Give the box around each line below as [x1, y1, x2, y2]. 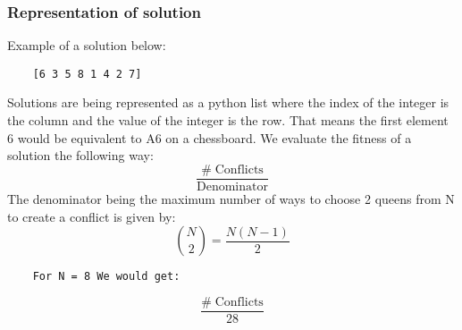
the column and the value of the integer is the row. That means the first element [7, 111, 449, 130]
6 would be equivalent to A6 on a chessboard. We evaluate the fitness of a [7, 128, 412, 147]
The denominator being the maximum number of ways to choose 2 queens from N [7, 189, 455, 207]
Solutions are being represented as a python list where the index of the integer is [7, 93, 449, 112]
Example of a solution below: [7, 36, 166, 55]
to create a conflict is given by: [7, 207, 176, 225]
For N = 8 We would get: [32, 270, 181, 283]
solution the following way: [7, 146, 154, 165]
